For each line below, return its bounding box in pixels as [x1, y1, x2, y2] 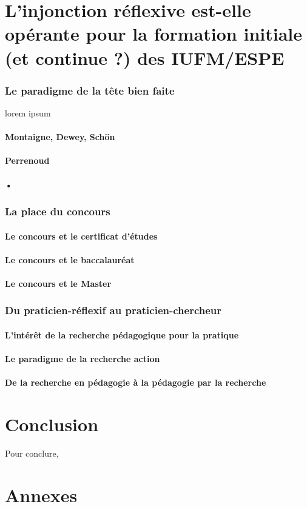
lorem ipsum [5, 106, 51, 119]
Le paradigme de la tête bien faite [5, 82, 175, 98]
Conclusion [5, 412, 99, 437]
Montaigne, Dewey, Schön [5, 130, 115, 143]
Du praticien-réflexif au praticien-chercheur [5, 303, 222, 318]
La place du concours [5, 204, 110, 219]
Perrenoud [5, 154, 50, 167]
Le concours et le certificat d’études [5, 229, 158, 242]
